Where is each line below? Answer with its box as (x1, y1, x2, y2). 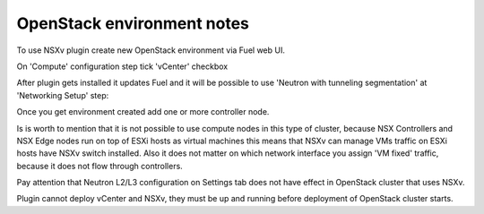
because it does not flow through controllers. (16, 160, 183, 171)
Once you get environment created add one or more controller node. (16, 107, 270, 117)
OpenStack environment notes (16, 13, 250, 33)
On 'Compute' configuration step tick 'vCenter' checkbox (16, 61, 229, 72)
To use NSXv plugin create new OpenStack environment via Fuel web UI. (16, 45, 286, 56)
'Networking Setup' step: (16, 90, 109, 100)
